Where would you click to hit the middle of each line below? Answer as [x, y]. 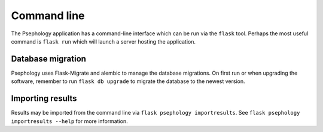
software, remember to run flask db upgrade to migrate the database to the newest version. [128, 81]
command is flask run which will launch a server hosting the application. [103, 41]
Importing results [44, 99]
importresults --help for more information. [69, 121]
